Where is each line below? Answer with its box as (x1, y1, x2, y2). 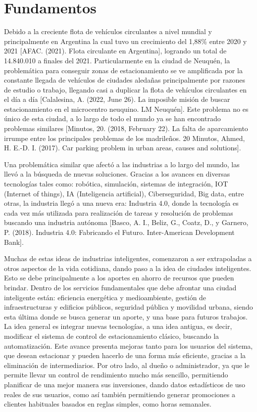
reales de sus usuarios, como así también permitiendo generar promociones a (4, 389, 236, 399)
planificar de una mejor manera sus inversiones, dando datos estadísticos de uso (4, 379, 245, 389)
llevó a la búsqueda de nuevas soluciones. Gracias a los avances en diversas (4, 169, 230, 179)
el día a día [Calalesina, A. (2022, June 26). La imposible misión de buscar (4, 94, 230, 104)
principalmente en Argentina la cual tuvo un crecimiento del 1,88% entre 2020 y (4, 36, 247, 46)
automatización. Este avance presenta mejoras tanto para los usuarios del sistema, (4, 340, 253, 351)
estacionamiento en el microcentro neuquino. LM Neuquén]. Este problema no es (4, 103, 249, 114)
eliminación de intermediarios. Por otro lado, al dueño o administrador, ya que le (4, 360, 250, 370)
